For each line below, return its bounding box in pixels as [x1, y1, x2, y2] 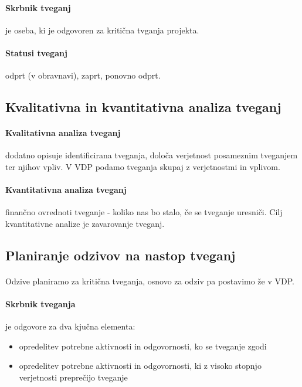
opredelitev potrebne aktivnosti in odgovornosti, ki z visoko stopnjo [19, 359, 262, 372]
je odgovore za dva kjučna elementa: [5, 320, 135, 332]
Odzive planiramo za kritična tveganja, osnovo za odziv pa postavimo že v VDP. [5, 274, 294, 287]
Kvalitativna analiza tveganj [5, 127, 121, 139]
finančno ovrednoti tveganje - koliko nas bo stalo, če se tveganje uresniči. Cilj [5, 206, 283, 218]
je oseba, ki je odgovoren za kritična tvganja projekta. [5, 23, 199, 36]
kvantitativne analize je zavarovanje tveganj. [5, 217, 165, 229]
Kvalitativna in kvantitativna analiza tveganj [5, 98, 281, 116]
